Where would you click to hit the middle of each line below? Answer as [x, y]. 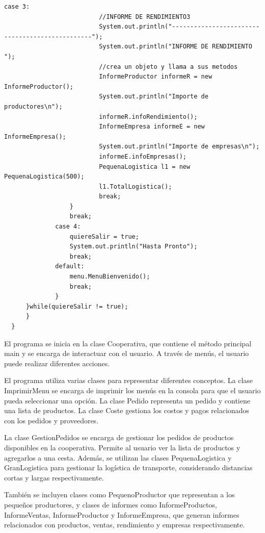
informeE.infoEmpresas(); [143, 156]
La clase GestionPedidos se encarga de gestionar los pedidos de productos [119, 437]
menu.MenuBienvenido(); [110, 277]
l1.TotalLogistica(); [136, 186]
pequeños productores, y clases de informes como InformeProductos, [111, 504]
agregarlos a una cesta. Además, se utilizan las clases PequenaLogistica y [118, 457]
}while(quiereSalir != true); [77, 306]
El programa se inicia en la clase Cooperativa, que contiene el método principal [128, 343]
